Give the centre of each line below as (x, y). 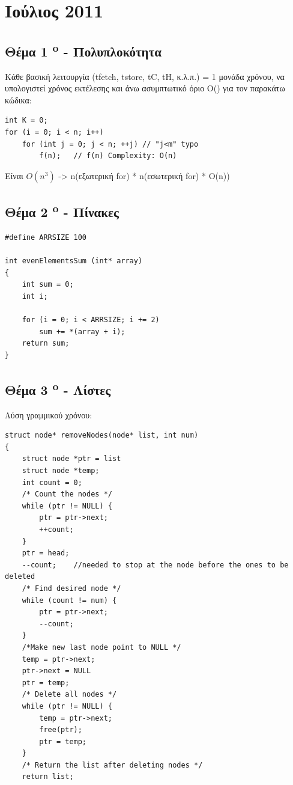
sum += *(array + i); (82, 331)
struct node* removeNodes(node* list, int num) (102, 435)
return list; (48, 777)
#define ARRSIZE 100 (46, 237)
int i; (35, 296)
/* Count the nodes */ (67, 494)
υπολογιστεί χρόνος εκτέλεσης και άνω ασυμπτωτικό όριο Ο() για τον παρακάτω (145, 88)
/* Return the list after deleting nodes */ (112, 765)
